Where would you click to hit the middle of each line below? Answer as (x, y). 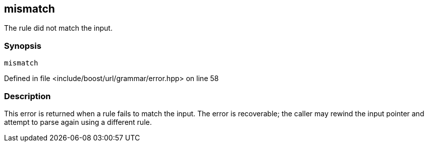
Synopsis (23, 46)
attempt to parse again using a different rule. (78, 122)
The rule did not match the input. (58, 28)
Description (28, 96)
